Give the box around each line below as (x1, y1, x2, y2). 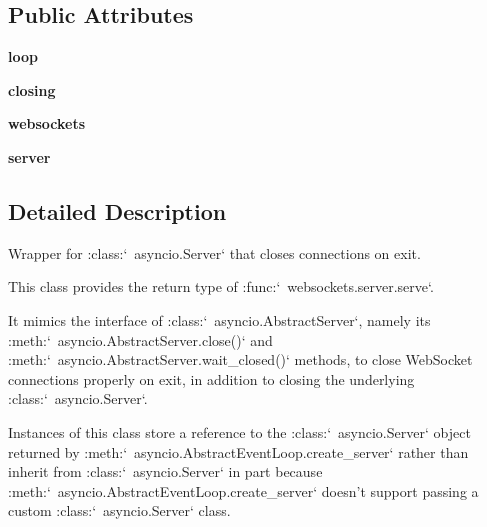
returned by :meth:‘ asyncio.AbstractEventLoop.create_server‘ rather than (8, 441, 469, 462)
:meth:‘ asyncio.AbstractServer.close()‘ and (8, 329, 273, 350)
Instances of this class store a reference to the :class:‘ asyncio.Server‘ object (8, 421, 471, 442)
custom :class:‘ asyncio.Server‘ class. (8, 500, 231, 521)
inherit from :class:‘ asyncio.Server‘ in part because (8, 461, 323, 482)
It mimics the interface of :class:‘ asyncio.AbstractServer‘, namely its (8, 309, 431, 330)
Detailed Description (8, 195, 227, 226)
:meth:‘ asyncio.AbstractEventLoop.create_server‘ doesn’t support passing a (8, 480, 479, 501)
